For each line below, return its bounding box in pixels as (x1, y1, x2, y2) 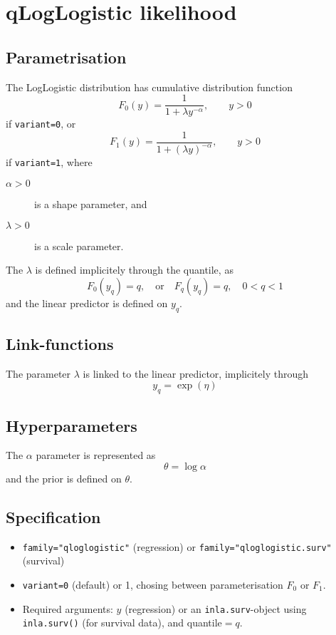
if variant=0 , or (6, 116, 76, 131)
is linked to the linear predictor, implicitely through (83, 366, 309, 381)
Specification (6, 505, 101, 527)
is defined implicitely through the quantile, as (35, 262, 233, 277)
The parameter (6, 366, 71, 381)
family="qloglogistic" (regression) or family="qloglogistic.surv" (22, 539, 332, 554)
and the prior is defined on (6, 470, 122, 485)
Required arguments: (22, 601, 113, 616)
